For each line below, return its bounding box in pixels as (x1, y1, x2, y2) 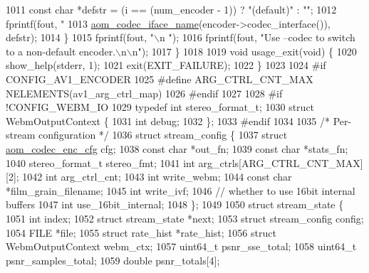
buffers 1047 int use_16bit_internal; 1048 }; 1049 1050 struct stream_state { (6, 197, 344, 212)
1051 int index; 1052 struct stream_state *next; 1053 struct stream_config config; (6, 210, 364, 225)
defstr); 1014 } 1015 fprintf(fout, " (6, 30, 155, 45)
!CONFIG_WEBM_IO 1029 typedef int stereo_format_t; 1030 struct (6, 100, 315, 114)
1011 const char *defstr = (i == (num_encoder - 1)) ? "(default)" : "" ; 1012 (6, 2, 337, 16)
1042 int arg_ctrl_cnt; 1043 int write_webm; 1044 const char (22, 169, 292, 184)
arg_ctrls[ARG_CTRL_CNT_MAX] (198, 155, 363, 170)
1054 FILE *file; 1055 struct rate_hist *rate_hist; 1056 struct (6, 225, 276, 240)
